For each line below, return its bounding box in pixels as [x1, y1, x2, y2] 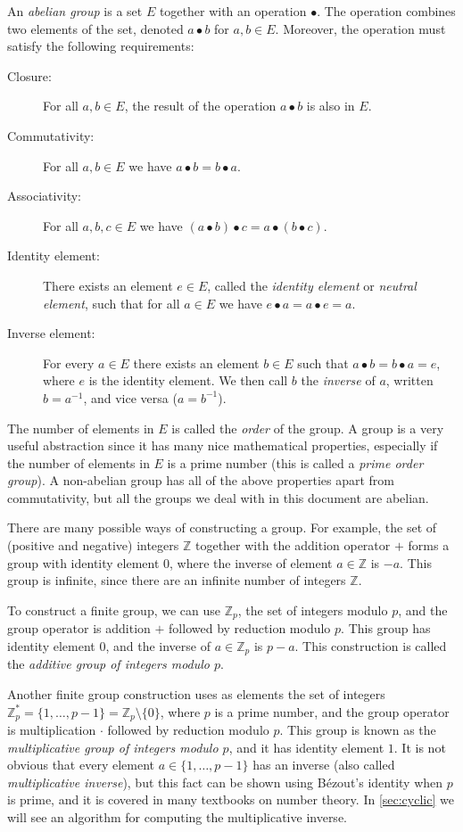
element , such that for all [43, 293, 180, 312]
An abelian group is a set [7, 2, 143, 20]
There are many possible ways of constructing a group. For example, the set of [7, 518, 437, 537]
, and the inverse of [105, 636, 211, 655]
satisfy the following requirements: [7, 37, 194, 55]
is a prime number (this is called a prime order [167, 453, 424, 472]
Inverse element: [7, 324, 95, 342]
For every [43, 353, 95, 372]
